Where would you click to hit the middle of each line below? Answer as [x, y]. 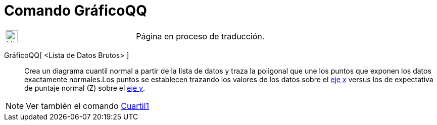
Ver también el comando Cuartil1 [88, 106]
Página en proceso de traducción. [200, 36]
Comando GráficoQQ [76, 11]
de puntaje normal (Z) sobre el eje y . [85, 88]
